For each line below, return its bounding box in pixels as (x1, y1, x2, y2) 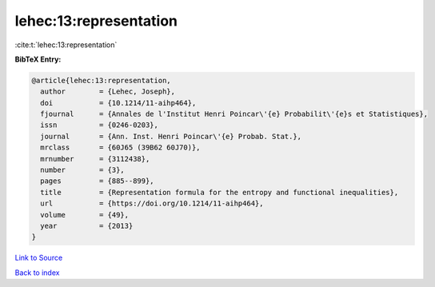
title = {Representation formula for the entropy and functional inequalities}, (40, 188, 399, 197)
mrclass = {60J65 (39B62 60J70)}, (40, 143, 201, 152)
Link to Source (14, 253, 63, 263)
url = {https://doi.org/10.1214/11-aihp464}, (40, 199, 264, 208)
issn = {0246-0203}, (40, 121, 159, 130)
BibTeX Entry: (14, 54, 62, 64)
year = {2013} (40, 221, 134, 230)
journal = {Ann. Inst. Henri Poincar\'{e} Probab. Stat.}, (40, 132, 302, 141)
